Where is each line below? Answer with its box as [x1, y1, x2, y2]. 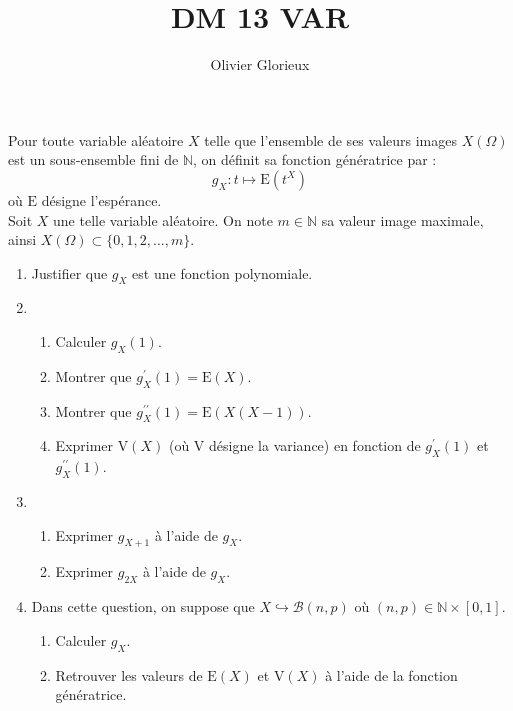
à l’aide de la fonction [325, 664, 458, 685]
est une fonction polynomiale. [132, 262, 313, 283]
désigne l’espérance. [41, 189, 162, 210]
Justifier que [31, 262, 108, 283]
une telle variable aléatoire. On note [53, 209, 273, 230]
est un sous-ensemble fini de [8, 149, 179, 170]
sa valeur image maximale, [321, 209, 484, 230]
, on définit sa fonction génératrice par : [193, 149, 437, 170]
